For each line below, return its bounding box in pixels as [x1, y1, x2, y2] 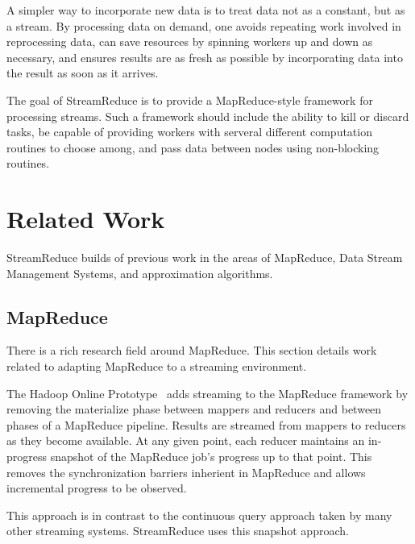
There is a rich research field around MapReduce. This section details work [6, 342, 377, 359]
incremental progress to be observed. [6, 480, 187, 496]
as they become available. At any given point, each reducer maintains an [6, 432, 365, 449]
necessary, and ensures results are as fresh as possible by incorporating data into [6, 48, 403, 65]
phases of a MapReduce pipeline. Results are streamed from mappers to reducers [6, 416, 406, 433]
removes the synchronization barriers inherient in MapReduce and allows [6, 463, 366, 480]
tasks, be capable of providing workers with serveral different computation [6, 123, 372, 140]
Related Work [6, 202, 165, 235]
